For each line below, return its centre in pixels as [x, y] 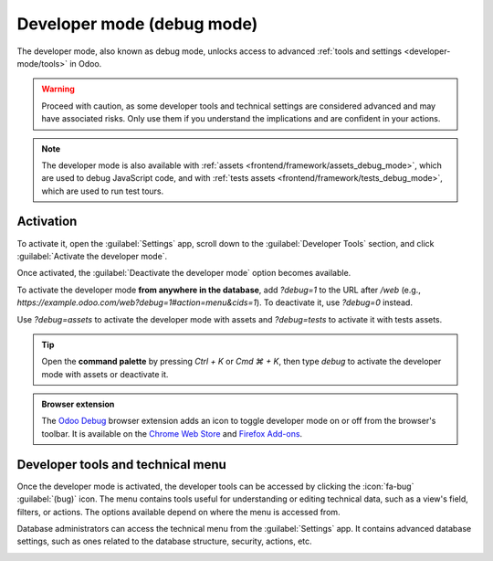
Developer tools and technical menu [122, 465]
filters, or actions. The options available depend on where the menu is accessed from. [179, 512]
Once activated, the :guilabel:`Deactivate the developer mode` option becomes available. [184, 273]
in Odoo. [86, 63]
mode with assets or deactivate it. [105, 374]
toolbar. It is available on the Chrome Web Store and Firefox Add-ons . [172, 433]
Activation [47, 222]
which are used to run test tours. [103, 191]
